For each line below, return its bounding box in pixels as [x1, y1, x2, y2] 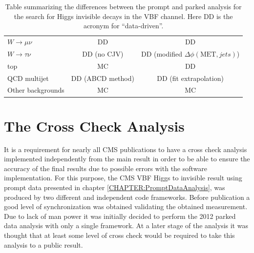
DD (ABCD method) [71, 73, 134, 83]
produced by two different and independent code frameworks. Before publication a [4, 192, 250, 202]
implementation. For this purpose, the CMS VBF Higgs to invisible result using [4, 173, 242, 183]
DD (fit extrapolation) [157, 73, 224, 83]
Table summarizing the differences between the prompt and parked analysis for [5, 1, 242, 11]
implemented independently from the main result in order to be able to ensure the [4, 154, 250, 164]
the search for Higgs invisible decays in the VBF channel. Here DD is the [14, 11, 233, 21]
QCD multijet [7, 73, 49, 83]
